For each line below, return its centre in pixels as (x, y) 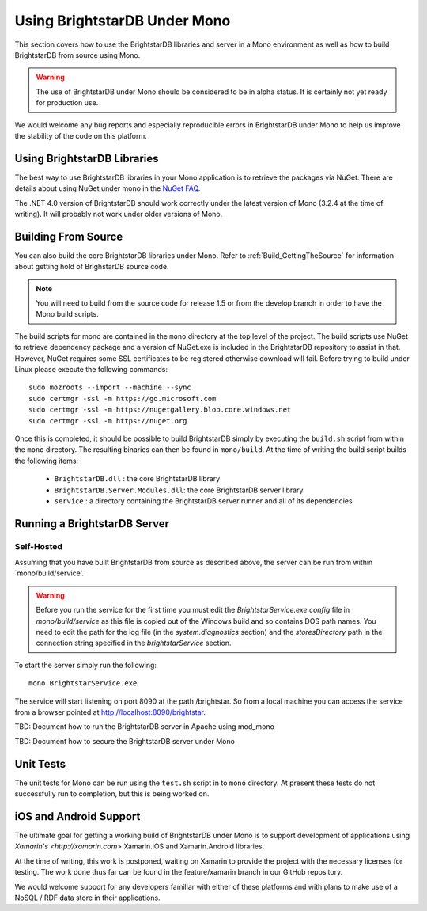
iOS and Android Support (77, 816)
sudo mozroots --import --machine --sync (110, 387)
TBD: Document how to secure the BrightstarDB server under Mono (125, 741)
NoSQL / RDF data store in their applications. (88, 898)
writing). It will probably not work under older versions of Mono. (119, 214)
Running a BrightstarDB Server (92, 524)
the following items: (47, 461)
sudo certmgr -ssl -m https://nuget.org (108, 421)
